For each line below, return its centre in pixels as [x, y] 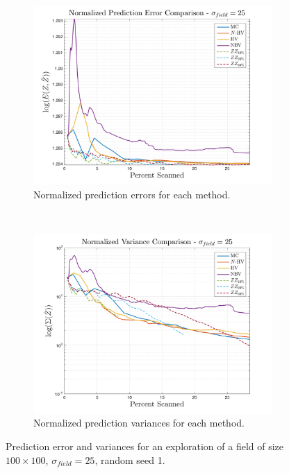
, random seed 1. [130, 459]
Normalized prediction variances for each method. [139, 423]
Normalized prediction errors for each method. [132, 194]
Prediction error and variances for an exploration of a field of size [145, 446]
